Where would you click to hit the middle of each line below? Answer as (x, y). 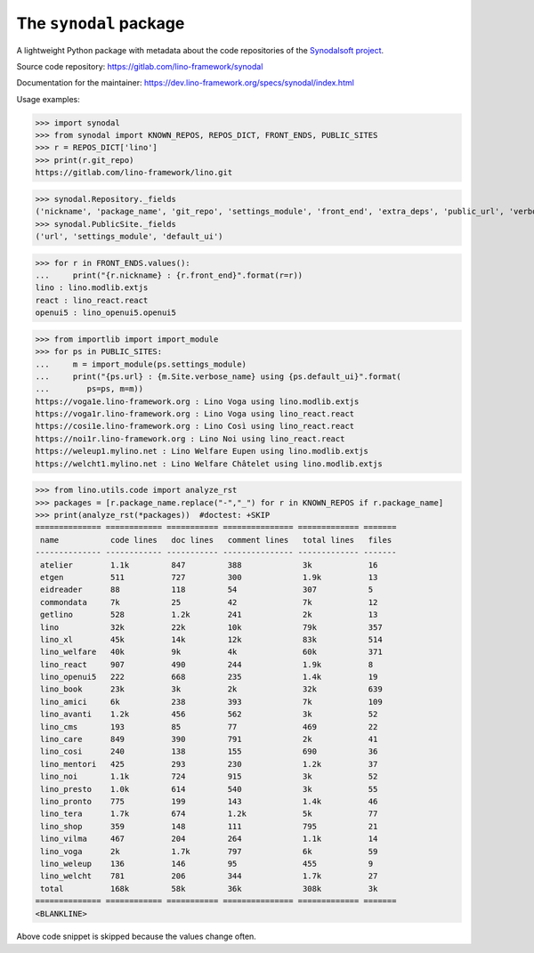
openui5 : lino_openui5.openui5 (106, 313)
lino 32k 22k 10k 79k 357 (211, 627)
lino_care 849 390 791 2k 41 (209, 739)
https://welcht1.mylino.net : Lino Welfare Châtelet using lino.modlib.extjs (209, 464)
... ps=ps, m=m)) (89, 389)
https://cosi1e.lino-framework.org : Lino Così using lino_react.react (195, 426)
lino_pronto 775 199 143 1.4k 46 (209, 801)
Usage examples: (48, 99)
